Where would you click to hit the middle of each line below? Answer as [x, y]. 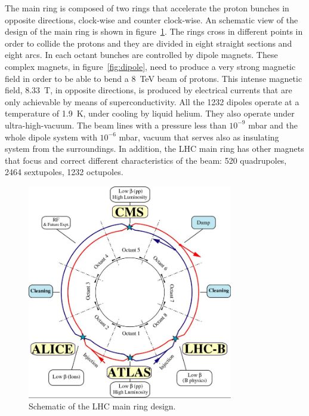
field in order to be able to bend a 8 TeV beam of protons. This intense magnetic [154, 78]
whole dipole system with [51, 137]
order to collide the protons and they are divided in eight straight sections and [149, 43]
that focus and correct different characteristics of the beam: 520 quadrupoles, [146, 160]
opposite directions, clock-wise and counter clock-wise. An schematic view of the [152, 19]
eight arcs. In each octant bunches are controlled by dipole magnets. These [141, 55]
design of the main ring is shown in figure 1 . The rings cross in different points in [154, 31]
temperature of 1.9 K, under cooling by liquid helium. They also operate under [150, 113]
